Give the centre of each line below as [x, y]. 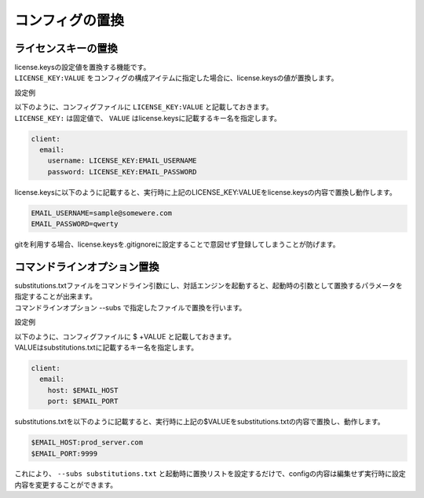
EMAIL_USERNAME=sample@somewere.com [102, 213]
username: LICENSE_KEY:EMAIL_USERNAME [122, 161]
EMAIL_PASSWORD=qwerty [75, 224]
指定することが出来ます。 [56, 297]
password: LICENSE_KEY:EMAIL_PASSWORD [122, 172]
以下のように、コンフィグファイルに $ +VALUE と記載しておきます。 [125, 336]
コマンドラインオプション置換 [87, 267]
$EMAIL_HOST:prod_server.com [87, 443]
